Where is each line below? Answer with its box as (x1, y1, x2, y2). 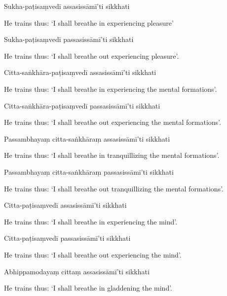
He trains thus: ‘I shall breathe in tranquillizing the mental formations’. (4, 150, 220, 160)
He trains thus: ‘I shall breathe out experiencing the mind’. (4, 249, 182, 259)
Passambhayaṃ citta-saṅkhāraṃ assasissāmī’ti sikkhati (4, 133, 170, 144)
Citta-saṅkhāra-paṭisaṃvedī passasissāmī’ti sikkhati (4, 100, 160, 111)
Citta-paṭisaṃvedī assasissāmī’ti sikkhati (4, 200, 127, 210)
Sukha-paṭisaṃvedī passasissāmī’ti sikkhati (4, 34, 134, 44)
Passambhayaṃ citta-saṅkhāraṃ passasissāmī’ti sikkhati (4, 166, 174, 177)
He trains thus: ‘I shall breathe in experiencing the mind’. (4, 216, 178, 226)
